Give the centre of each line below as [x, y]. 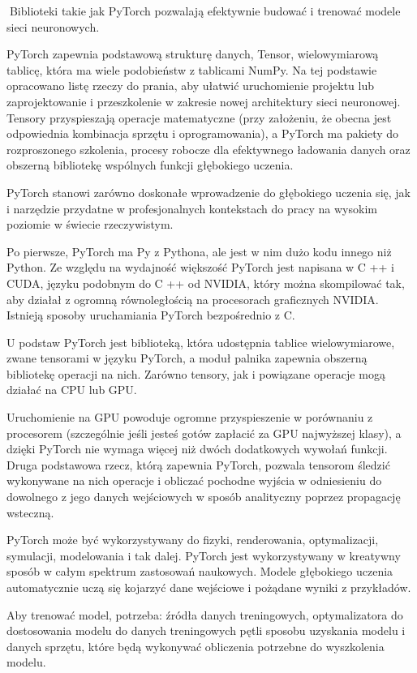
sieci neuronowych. [53, 26]
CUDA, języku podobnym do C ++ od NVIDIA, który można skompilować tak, [206, 283]
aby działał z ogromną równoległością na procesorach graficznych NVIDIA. [193, 299]
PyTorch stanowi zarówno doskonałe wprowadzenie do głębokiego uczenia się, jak [208, 192]
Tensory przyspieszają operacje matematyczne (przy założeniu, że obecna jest [199, 117]
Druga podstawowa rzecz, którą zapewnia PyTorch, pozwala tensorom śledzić [198, 464]
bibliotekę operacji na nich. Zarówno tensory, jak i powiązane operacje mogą [196, 373]
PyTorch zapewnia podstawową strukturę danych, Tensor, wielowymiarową [193, 54]
